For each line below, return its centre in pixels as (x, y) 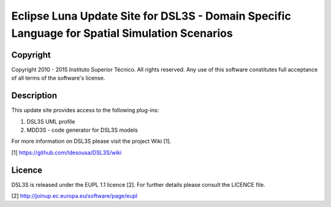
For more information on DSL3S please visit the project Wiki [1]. (91, 141)
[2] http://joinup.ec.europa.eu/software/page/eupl (74, 196)
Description (34, 96)
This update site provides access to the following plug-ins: (85, 110)
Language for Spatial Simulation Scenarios (122, 33)
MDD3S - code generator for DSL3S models (82, 130)
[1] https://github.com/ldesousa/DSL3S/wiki (67, 152)
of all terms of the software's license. (58, 78)
